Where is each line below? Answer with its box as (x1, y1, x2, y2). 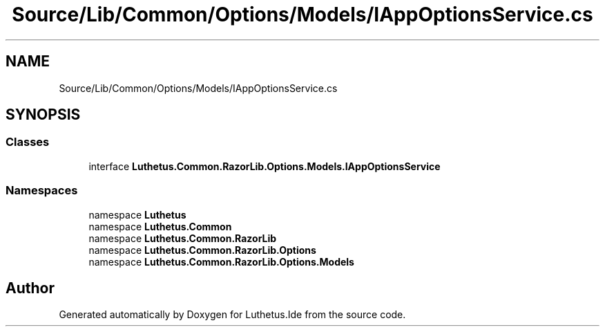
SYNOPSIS (6, 106, 81, 124)
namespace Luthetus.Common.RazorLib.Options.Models (88, 255, 354, 268)
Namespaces (6, 183, 78, 198)
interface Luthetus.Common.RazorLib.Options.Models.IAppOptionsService (88, 160, 441, 172)
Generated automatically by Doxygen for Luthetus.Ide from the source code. (59, 308, 406, 321)
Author (6, 279, 55, 297)
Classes (6, 135, 50, 149)
